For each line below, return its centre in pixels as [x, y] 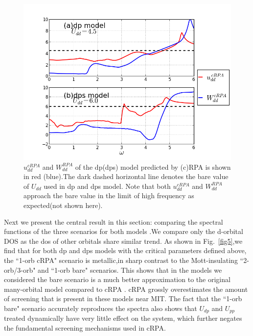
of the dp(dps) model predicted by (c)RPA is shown [153, 167]
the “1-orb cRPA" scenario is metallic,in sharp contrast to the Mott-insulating [121, 260]
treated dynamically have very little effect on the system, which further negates [123, 318]
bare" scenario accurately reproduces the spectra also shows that [101, 308]
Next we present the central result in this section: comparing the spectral [114, 221]
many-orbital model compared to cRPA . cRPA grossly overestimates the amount [126, 289]
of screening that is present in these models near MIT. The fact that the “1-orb [123, 298]
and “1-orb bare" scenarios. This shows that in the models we [130, 270]
